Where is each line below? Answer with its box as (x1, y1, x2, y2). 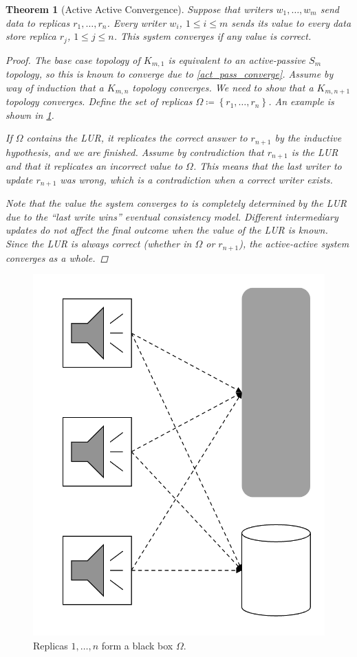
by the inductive (274, 131, 342, 145)
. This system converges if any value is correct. (113, 29, 312, 43)
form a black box (101, 638, 173, 652)
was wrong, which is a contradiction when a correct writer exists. (60, 172, 333, 186)
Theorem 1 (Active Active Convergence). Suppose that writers (6, 2, 273, 16)
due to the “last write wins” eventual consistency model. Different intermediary (6, 209, 338, 223)
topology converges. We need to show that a (132, 80, 314, 94)
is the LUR (291, 144, 338, 159)
